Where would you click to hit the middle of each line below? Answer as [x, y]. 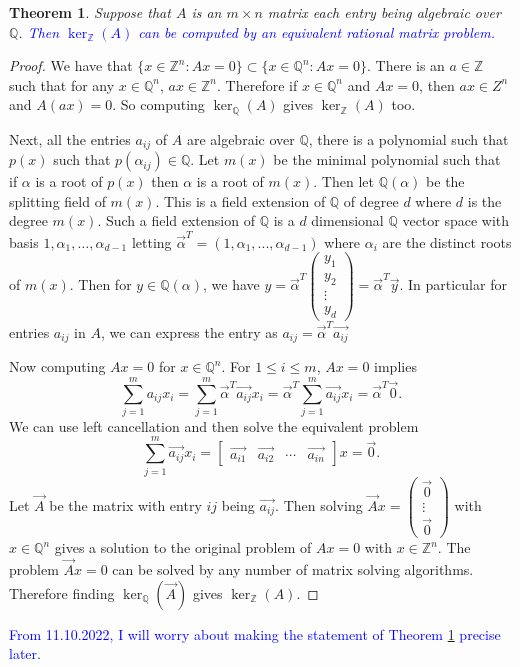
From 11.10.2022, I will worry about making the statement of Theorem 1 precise [255, 633]
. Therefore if [257, 84]
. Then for [100, 284]
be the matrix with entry [125, 504]
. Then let [343, 181]
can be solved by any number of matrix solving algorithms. [293, 568]
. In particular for [453, 284]
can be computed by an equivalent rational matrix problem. [316, 31]
